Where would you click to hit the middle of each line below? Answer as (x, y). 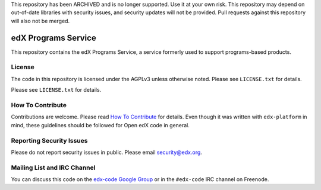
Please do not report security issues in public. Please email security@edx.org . (106, 152)
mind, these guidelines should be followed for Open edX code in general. (100, 125)
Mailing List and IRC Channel (53, 168)
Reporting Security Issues (49, 140)
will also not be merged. (40, 21)
